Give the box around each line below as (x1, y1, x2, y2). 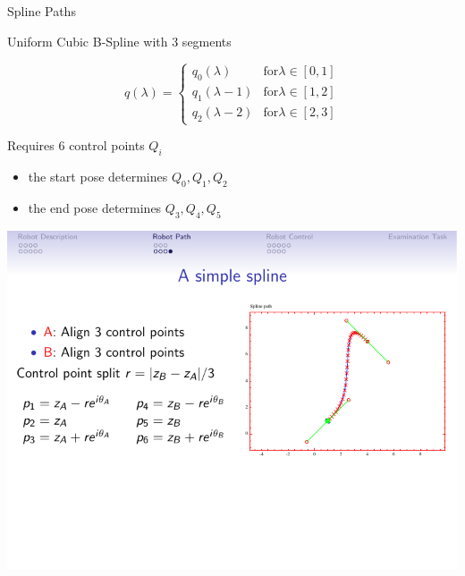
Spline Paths (7, 2, 76, 20)
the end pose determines (28, 198, 162, 216)
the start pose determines (28, 166, 168, 185)
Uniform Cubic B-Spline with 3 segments (7, 31, 232, 50)
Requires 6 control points (7, 136, 145, 155)
